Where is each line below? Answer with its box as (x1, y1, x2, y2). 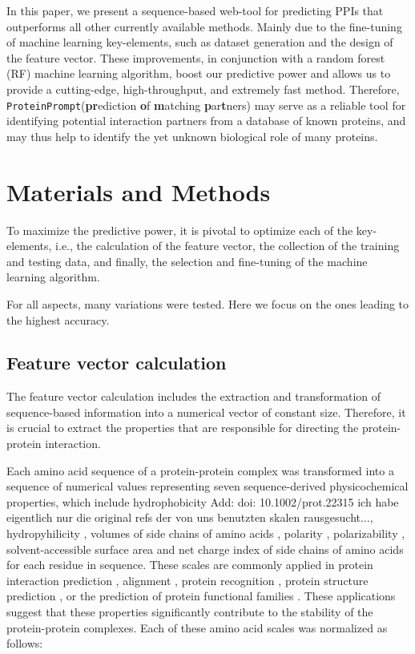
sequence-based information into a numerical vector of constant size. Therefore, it (6, 403, 406, 420)
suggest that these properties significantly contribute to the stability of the (6, 604, 373, 620)
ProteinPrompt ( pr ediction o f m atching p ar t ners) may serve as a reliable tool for (6, 96, 406, 113)
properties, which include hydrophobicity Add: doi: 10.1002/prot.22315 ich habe (6, 493, 399, 510)
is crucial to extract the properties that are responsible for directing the (6, 419, 359, 436)
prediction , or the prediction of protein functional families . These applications (6, 587, 396, 604)
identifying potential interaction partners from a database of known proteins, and (6, 112, 406, 129)
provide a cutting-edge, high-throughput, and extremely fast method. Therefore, (6, 80, 400, 97)
